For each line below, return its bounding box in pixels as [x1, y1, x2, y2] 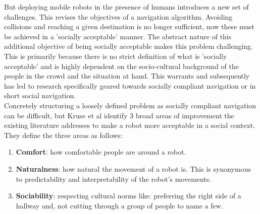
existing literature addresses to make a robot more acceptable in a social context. [4, 120, 255, 130]
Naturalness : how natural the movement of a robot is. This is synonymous [16, 163, 251, 174]
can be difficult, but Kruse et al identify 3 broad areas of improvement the [4, 110, 234, 120]
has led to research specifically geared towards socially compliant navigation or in [4, 80, 256, 91]
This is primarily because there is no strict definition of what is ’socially [4, 50, 227, 61]
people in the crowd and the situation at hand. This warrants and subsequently [4, 70, 250, 81]
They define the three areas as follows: [4, 129, 123, 140]
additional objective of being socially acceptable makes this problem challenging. [4, 41, 253, 51]
